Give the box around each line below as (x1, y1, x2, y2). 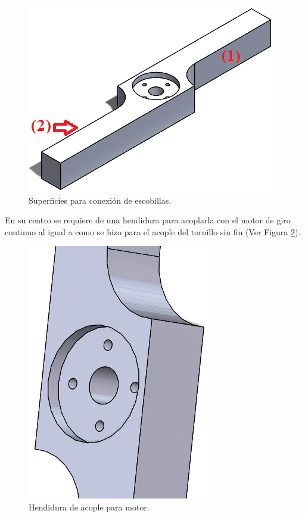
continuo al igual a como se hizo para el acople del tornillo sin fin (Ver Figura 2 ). (5, 225, 301, 238)
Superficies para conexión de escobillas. (29, 194, 172, 206)
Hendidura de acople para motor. (29, 500, 150, 513)
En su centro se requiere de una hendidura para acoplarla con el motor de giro (5, 214, 291, 226)
